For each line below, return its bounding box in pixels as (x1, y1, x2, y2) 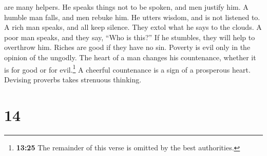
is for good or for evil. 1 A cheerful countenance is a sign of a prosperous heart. (4, 62, 251, 75)
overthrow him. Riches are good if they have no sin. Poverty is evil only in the (4, 42, 251, 53)
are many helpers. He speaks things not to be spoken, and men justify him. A (4, 2, 249, 12)
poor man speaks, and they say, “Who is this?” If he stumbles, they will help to (4, 31, 255, 42)
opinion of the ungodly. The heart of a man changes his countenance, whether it (4, 51, 256, 62)
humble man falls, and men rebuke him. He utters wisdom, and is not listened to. (4, 11, 260, 22)
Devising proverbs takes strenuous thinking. (4, 74, 142, 84)
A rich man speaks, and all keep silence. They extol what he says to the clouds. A (4, 22, 262, 32)
